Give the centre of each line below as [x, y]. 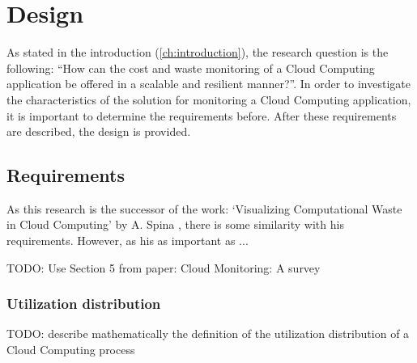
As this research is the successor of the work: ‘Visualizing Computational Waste [204, 208]
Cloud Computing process [71, 350]
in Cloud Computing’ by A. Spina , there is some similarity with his [175, 224]
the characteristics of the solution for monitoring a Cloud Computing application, [209, 99]
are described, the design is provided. [99, 131]
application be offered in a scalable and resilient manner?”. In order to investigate [208, 84]
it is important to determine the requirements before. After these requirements [202, 115]
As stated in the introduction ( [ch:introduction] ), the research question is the [198, 52]
